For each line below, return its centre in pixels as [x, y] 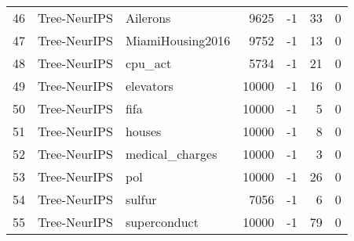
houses [143, 131]
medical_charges [171, 154]
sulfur [141, 199]
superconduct [162, 222]
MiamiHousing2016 [178, 40]
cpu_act [148, 63]
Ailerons [148, 18]
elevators [149, 86]
